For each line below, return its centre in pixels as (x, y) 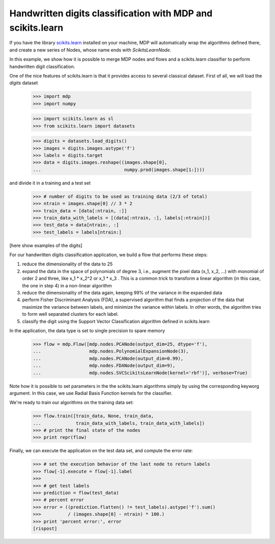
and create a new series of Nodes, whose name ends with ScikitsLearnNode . (90, 50)
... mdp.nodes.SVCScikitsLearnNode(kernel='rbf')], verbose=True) (140, 373)
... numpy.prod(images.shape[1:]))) (119, 169)
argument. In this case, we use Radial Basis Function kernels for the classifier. (91, 393)
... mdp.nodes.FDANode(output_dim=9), (104, 366)
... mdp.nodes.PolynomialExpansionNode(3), (111, 351)
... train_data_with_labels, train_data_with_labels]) (119, 423)
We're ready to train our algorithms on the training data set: (72, 403)
